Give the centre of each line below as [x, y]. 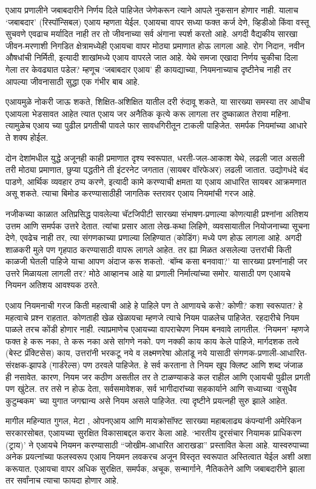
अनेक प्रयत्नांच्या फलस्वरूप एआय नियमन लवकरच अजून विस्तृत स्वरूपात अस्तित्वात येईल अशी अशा [158, 457]
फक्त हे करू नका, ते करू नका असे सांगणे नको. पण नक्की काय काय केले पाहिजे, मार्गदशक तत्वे [152, 341]
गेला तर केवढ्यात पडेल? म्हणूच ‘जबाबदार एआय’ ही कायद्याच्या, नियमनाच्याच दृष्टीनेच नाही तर [148, 69]
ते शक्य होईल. [27, 137]
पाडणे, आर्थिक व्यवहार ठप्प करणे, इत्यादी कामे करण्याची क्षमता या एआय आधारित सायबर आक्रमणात [156, 181]
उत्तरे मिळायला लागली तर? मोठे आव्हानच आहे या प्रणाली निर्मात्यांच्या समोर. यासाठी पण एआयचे [148, 273]
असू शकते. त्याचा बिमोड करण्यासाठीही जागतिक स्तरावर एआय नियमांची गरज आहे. [131, 193]
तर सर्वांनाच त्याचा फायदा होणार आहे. [62, 480]
